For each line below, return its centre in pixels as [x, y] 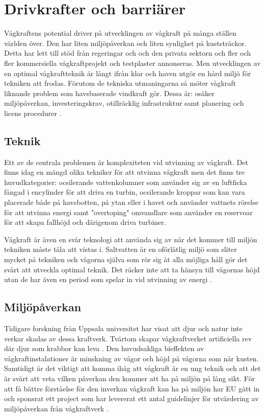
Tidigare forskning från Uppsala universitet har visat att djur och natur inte [123, 328]
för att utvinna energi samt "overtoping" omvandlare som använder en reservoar [128, 212]
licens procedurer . [33, 113]
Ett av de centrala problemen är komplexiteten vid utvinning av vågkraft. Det [126, 162]
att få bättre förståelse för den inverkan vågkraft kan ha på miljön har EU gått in [132, 388]
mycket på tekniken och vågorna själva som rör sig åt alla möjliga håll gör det [126, 259]
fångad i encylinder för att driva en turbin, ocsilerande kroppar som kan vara [125, 192]
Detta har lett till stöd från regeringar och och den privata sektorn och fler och [128, 53]
